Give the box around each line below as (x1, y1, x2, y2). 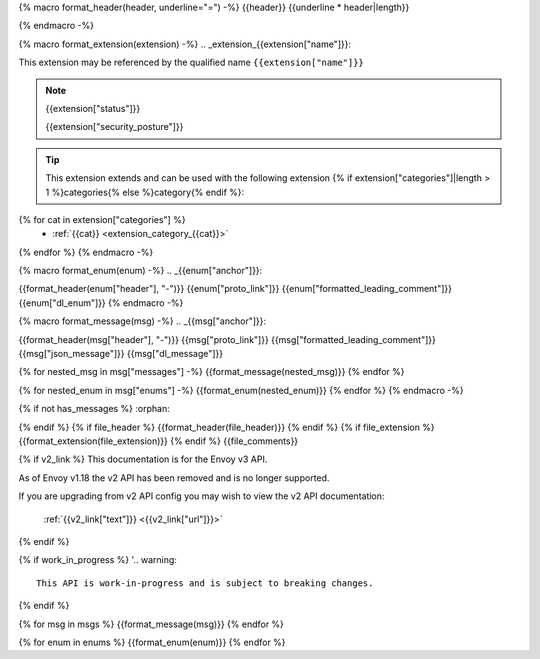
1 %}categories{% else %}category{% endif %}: (45, 186, 245, 198)
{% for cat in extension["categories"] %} (18, 213, 186, 225)
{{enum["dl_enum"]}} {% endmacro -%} (18, 296, 184, 309)
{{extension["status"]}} (45, 102, 141, 114)
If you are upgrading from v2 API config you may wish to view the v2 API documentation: (18, 490, 385, 502)
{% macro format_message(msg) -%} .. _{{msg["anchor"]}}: (18, 315, 267, 327)
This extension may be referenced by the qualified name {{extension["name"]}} (18, 56, 365, 69)
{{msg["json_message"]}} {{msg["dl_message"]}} (18, 348, 224, 360)
